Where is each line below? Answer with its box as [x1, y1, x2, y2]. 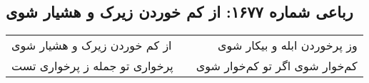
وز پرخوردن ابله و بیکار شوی [218, 37, 358, 54]
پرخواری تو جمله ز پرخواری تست [11, 57, 173, 74]
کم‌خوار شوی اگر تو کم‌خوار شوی [196, 57, 358, 74]
